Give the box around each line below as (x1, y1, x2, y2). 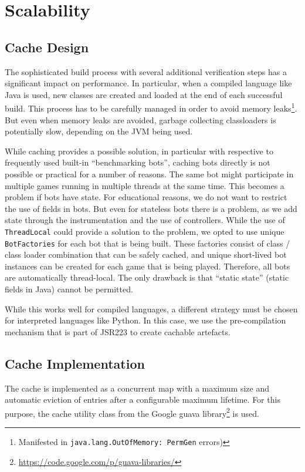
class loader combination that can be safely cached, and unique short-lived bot (5, 248, 287, 261)
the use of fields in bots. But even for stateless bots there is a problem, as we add (5, 202, 297, 214)
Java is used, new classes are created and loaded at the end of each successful (5, 88, 283, 100)
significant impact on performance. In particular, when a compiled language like (5, 77, 292, 89)
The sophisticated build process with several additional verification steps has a (5, 65, 287, 77)
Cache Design (5, 38, 89, 56)
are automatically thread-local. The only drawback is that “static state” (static (5, 271, 289, 284)
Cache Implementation (5, 354, 145, 372)
